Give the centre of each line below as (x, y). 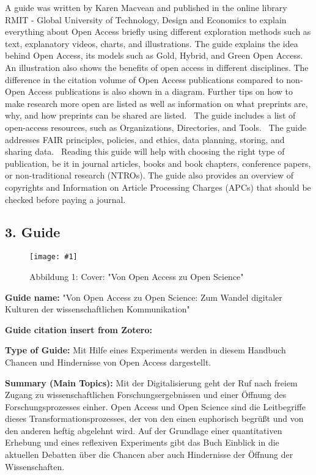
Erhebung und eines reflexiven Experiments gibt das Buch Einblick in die (142, 442)
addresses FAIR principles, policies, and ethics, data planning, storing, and (145, 139)
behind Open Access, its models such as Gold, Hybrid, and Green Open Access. (154, 55)
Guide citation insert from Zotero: (79, 329)
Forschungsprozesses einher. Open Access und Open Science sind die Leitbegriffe (155, 406)
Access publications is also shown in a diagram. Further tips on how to (160, 91)
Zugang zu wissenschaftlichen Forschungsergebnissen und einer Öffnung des (146, 395)
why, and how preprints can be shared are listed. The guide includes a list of (150, 115)
